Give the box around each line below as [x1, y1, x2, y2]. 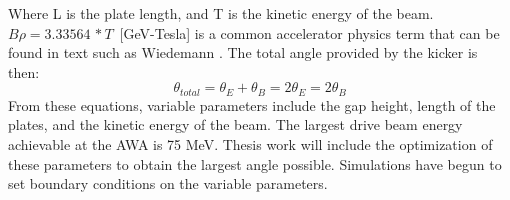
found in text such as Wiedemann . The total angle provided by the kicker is [8, 42, 478, 63]
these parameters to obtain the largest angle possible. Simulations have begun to [8, 153, 502, 174]
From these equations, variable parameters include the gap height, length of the [8, 94, 496, 115]
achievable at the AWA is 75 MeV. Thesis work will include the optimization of [8, 134, 493, 155]
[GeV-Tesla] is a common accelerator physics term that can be [119, 22, 500, 43]
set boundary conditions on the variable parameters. [8, 173, 328, 194]
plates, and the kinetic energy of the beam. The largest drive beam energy [8, 114, 463, 135]
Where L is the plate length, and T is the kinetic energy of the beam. [8, 3, 434, 23]
